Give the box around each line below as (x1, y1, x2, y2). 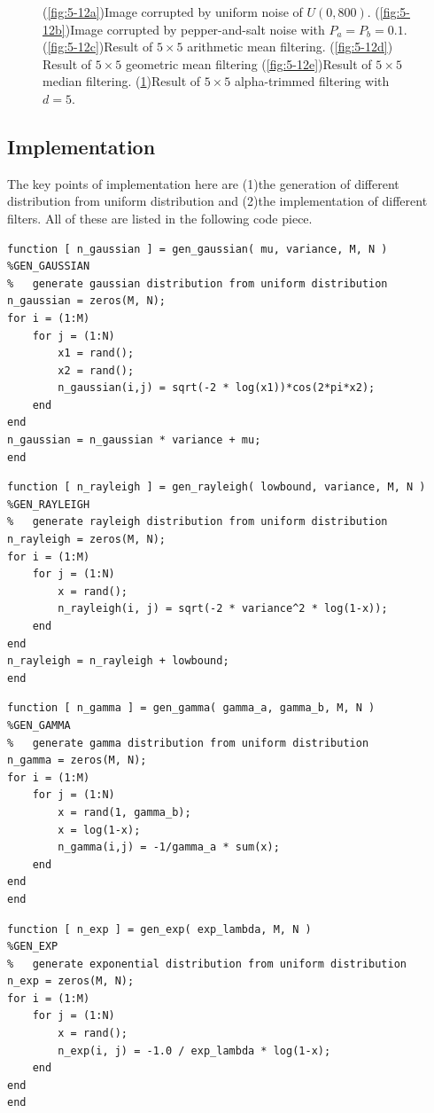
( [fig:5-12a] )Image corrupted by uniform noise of (43, 3, 303, 20)
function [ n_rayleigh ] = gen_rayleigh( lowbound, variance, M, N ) (7, 481, 426, 494)
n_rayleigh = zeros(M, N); (7, 533, 166, 546)
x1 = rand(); (58, 347, 135, 360)
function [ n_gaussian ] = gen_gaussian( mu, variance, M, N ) (7, 242, 388, 255)
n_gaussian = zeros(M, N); (7, 294, 166, 308)
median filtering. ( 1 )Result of (43, 72, 201, 90)
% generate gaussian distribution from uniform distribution (7, 277, 388, 290)
